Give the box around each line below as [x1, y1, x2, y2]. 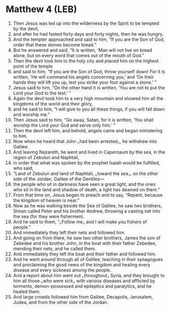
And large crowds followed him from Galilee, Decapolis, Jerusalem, [13, 294, 153, 300]
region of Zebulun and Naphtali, [13, 154, 80, 160]
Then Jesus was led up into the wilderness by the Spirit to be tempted [13, 20, 159, 26]
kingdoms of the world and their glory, [13, 100, 93, 107]
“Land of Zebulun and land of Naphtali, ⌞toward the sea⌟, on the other [13, 170, 158, 176]
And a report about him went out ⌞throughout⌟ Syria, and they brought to [13, 272, 165, 278]
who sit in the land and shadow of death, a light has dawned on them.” [13, 186, 160, 192]
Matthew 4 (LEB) [6, 4, 77, 15]
